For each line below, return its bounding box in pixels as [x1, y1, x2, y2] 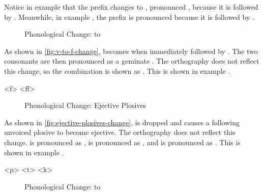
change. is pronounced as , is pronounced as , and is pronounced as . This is [4, 136, 241, 147]
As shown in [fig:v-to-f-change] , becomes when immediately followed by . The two [4, 45, 258, 56]
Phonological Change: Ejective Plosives [24, 100, 147, 110]
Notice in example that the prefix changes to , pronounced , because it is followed [4, 2, 258, 12]
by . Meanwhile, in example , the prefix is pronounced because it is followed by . [4, 11, 254, 22]
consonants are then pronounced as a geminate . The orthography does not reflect [4, 55, 259, 66]
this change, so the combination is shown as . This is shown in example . [4, 65, 230, 76]
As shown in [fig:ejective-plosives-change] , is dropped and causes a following [4, 117, 240, 127]
